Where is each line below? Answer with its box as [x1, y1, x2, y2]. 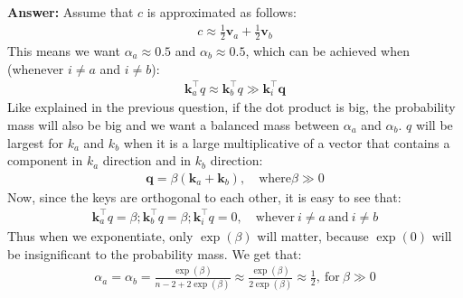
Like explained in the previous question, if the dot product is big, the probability [7, 98, 456, 116]
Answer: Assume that [7, 3, 134, 21]
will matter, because [257, 226, 369, 245]
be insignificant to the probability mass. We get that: [7, 244, 302, 263]
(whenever [7, 59, 64, 78]
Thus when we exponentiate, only [7, 226, 194, 245]
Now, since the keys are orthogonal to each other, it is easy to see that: [7, 187, 402, 206]
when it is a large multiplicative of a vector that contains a [123, 133, 450, 152]
